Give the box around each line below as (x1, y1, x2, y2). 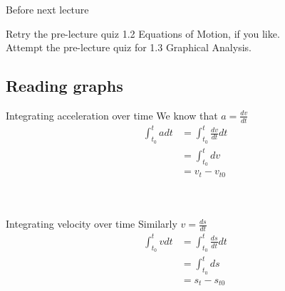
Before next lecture (6, 2, 89, 16)
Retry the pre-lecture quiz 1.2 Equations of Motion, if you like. (6, 26, 280, 41)
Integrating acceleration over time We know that (6, 107, 218, 122)
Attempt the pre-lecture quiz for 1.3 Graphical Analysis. (6, 40, 252, 55)
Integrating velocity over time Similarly (6, 216, 177, 231)
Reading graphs (6, 75, 123, 97)
